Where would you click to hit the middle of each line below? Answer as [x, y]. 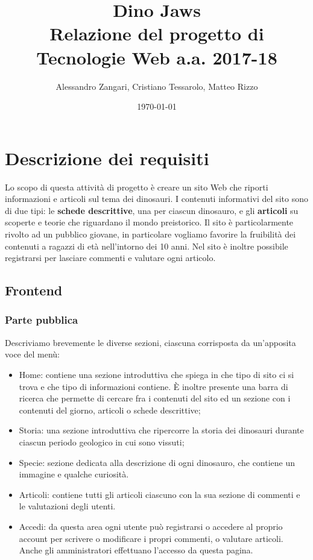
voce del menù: [32, 354]
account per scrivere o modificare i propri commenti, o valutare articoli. [151, 538]
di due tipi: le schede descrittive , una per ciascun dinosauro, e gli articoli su [152, 210]
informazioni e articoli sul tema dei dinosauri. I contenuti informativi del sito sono [156, 199]
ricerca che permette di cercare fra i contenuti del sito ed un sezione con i [155, 398]
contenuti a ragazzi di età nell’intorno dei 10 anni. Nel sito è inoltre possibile [147, 246]
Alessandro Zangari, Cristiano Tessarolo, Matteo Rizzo [157, 86]
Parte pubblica [42, 320]
